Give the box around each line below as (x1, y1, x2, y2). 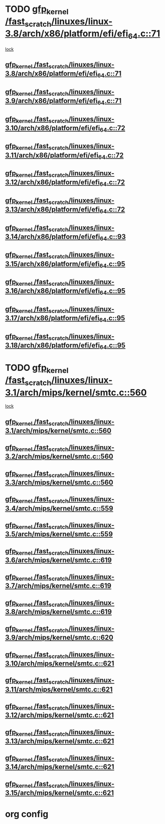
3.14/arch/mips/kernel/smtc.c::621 (5, 763, 114, 771)
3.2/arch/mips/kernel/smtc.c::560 (5, 452, 113, 461)
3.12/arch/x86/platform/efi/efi (5, 178, 100, 187)
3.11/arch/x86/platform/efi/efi (5, 151, 99, 159)
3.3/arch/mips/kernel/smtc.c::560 (5, 478, 113, 486)
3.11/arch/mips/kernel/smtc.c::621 (5, 685, 113, 694)
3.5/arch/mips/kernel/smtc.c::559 (5, 530, 113, 538)
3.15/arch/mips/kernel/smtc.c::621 (5, 788, 114, 797)
